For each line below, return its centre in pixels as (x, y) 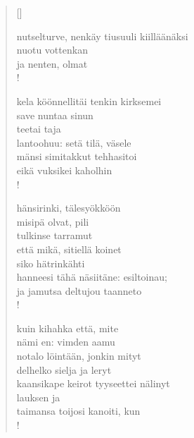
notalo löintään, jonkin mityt (79, 356)
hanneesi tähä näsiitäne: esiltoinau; (92, 277)
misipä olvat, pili (53, 221)
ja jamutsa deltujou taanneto (79, 290)
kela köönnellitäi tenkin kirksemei (89, 101)
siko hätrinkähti (51, 263)
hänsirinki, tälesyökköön (69, 208)
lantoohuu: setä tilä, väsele (74, 142)
